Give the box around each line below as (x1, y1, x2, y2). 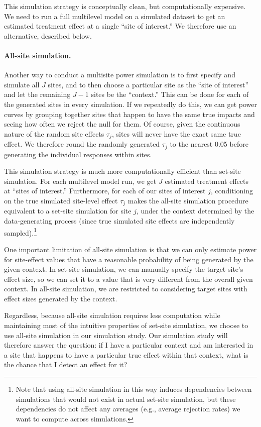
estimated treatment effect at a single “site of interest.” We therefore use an (4, 21, 236, 31)
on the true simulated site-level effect (4, 195, 118, 206)
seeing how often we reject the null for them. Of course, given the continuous (4, 119, 240, 129)
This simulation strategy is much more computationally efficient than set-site (4, 166, 241, 176)
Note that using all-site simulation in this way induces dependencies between (16, 384, 252, 394)
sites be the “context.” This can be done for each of (91, 89, 249, 99)
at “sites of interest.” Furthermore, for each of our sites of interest (4, 185, 206, 196)
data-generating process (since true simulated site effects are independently (4, 216, 235, 226)
